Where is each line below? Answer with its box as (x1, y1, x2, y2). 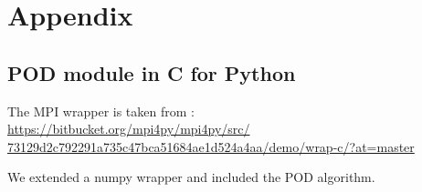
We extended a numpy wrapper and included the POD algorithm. (7, 167, 375, 187)
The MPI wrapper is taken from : (7, 101, 195, 120)
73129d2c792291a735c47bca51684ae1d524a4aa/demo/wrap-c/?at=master (7, 136, 415, 156)
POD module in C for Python (7, 58, 296, 86)
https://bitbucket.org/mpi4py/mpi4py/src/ (7, 119, 250, 138)
